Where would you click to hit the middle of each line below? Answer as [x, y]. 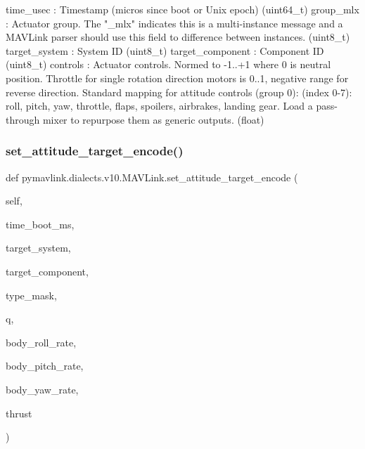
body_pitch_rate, [45, 366]
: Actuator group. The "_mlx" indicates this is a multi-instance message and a [174, 23]
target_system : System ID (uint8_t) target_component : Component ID [165, 50]
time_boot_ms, [40, 224]
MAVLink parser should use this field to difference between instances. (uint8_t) [178, 37]
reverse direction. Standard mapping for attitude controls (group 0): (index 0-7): [179, 92]
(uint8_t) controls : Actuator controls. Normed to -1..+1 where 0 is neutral [168, 64]
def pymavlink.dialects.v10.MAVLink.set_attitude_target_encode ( [152, 177]
